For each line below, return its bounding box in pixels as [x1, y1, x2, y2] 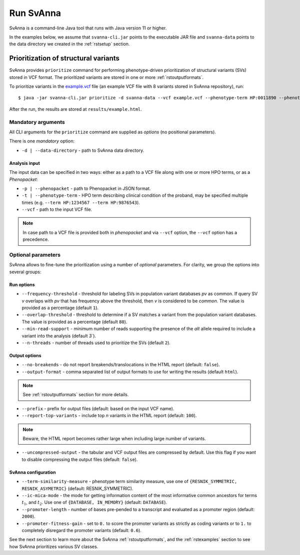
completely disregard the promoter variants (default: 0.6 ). [21, 527, 142, 533]
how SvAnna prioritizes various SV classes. [9, 544, 98, 550]
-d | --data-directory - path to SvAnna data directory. [21, 147, 144, 153]
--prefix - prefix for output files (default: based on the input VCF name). [21, 405, 174, 412]
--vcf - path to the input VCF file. [21, 206, 92, 212]
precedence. [22, 236, 49, 242]
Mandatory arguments [9, 118, 65, 125]
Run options [9, 281, 35, 287]
